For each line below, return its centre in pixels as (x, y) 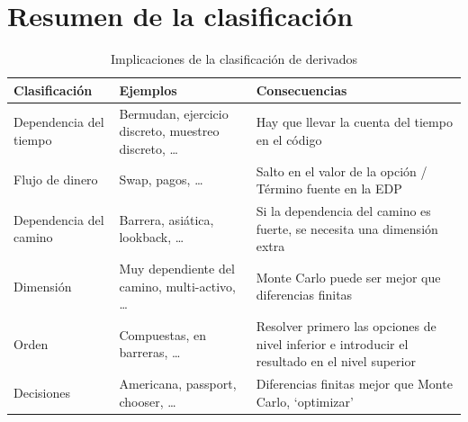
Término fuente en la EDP (329, 189)
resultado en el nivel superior (336, 361)
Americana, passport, (178, 384)
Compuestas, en (163, 334)
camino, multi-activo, (177, 286)
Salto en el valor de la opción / (342, 171)
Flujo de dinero (56, 180)
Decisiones (42, 392)
